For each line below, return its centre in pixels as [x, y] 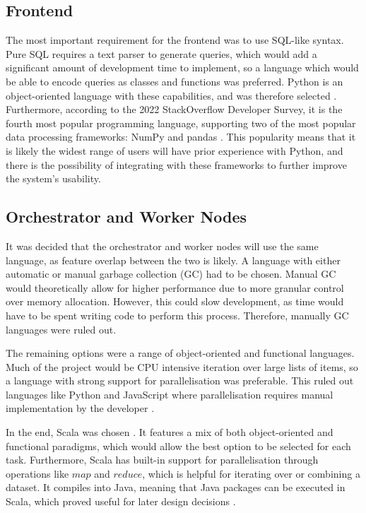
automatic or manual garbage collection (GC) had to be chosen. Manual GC [171, 274]
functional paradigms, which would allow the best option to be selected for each [178, 446]
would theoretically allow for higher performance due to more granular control [175, 287]
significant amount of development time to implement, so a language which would [182, 67]
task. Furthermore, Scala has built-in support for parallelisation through [162, 460]
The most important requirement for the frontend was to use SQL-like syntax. [175, 40]
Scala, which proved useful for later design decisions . [121, 501]
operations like [37, 473]
